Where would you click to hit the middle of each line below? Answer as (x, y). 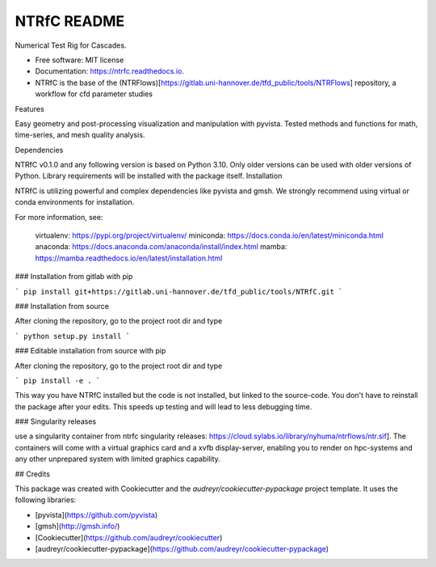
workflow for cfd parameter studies (94, 94)
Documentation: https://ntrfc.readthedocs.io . (110, 71)
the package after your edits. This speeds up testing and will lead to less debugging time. (163, 406)
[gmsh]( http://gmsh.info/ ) (78, 527)
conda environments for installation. (75, 202)
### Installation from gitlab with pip (74, 277)
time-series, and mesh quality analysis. (80, 135)
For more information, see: (59, 217)
